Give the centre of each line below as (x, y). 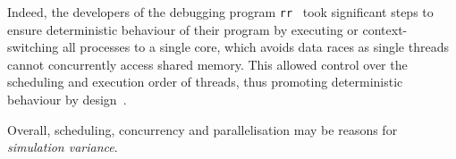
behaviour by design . (67, 100)
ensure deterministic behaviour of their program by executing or (183, 29)
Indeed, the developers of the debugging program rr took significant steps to (220, 12)
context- (385, 29)
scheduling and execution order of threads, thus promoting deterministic (205, 82)
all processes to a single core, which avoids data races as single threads (255, 47)
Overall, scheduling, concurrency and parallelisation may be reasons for (203, 129)
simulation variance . (63, 147)
